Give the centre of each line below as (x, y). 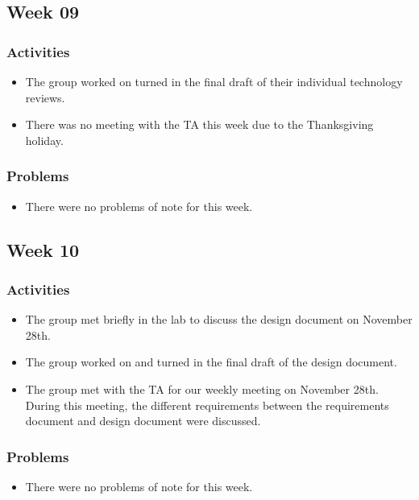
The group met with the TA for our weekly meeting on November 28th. (202, 388)
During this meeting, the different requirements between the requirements (207, 405)
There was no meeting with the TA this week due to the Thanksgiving (199, 124)
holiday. (44, 140)
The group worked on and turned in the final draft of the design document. (211, 362)
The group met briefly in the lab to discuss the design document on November (219, 319)
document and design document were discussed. (143, 421)
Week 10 (43, 249)
